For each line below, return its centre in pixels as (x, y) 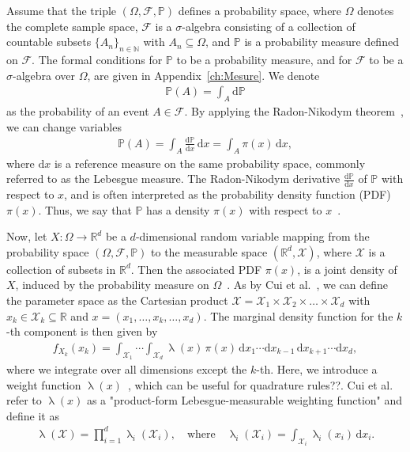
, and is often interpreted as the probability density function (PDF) (228, 194)
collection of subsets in (61, 269)
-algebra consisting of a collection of (269, 26)
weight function (44, 384)
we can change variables (64, 126)
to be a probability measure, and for (264, 59)
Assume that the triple (62, 10)
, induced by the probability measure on (112, 285)
